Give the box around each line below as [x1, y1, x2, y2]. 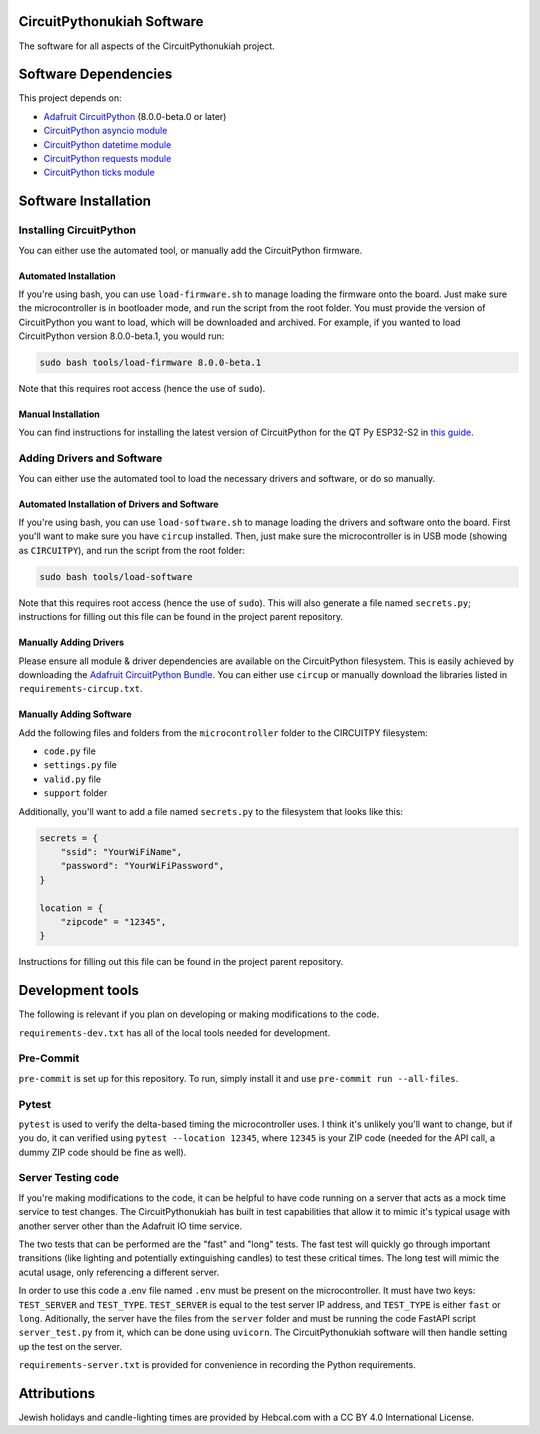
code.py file [43, 745, 97, 757]
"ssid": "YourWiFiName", [60, 846, 183, 858]
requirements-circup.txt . [18, 683, 143, 695]
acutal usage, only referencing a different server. [18, 1266, 220, 1278]
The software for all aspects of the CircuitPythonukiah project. [18, 40, 275, 52]
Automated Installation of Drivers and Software [18, 498, 219, 510]
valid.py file [43, 773, 102, 785]
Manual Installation [18, 408, 100, 420]
